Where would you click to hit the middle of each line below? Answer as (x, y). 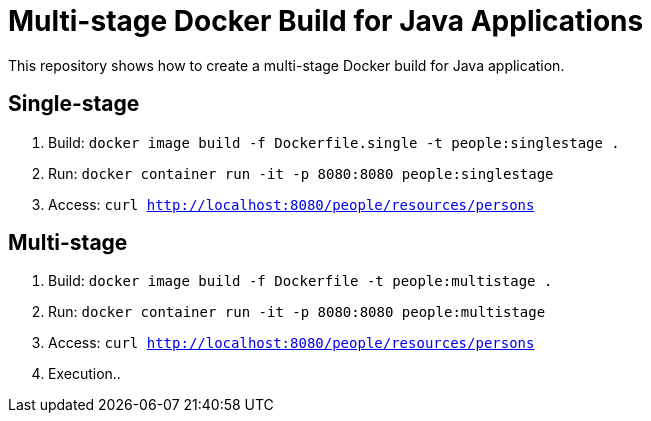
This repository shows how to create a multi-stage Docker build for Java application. (286, 65)
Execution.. (84, 374)
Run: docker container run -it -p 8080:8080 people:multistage (297, 312)
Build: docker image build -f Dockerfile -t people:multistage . (300, 281)
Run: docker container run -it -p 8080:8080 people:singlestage (301, 173)
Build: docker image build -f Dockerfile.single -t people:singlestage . (334, 142)
